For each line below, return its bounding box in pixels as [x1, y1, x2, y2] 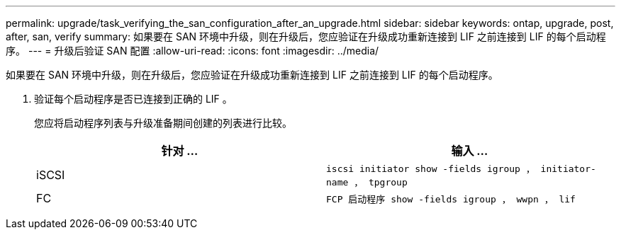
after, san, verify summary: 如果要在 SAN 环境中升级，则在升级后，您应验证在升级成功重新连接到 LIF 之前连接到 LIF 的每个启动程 [6, 30, 606, 42]
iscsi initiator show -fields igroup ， [326, 164, 535, 174]
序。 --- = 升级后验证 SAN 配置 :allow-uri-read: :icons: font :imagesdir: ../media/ [6, 45, 379, 57]
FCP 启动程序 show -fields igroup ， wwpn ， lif [326, 193, 576, 205]
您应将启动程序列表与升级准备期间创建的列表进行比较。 [34, 117, 292, 129]
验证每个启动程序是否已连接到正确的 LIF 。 [34, 93, 233, 105]
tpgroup [368, 177, 408, 188]
